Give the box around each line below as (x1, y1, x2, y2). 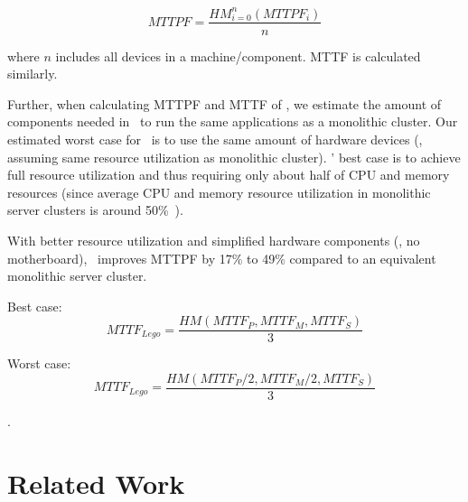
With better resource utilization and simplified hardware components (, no (7, 230, 420, 249)
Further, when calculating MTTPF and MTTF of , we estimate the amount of (7, 94, 442, 113)
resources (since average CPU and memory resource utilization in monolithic (7, 182, 431, 201)
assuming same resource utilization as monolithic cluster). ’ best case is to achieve (7, 147, 461, 166)
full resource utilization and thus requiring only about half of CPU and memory (7, 165, 450, 184)
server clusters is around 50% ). (7, 200, 183, 219)
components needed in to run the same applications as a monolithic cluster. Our (7, 112, 458, 131)
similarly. (7, 64, 58, 83)
